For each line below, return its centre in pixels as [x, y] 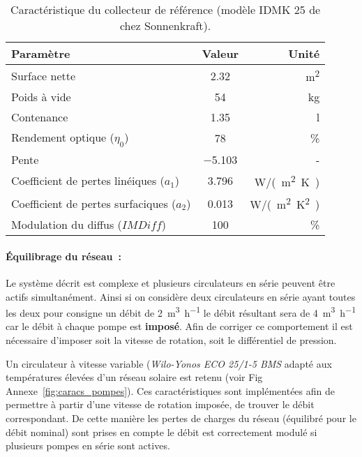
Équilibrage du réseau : [63, 256]
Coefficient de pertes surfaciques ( [94, 203]
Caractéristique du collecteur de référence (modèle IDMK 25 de [166, 9]
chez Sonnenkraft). [165, 25]
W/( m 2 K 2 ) [285, 203]
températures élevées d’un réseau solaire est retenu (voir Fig [134, 377]
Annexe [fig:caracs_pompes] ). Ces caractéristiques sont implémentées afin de [170, 390]
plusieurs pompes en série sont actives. [88, 445]
